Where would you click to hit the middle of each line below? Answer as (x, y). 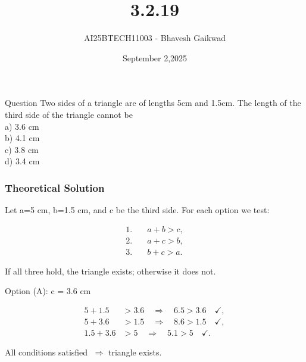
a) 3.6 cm (22, 126)
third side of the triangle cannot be (69, 114)
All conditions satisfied (46, 352)
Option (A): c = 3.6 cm (48, 291)
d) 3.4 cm (22, 161)
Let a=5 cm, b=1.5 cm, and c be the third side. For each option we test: (137, 210)
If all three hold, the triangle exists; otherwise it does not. (110, 271)
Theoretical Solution (55, 187)
